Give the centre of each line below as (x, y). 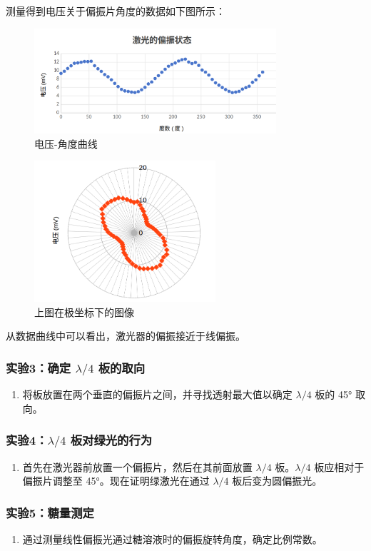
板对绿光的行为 (111, 440)
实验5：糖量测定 (50, 512)
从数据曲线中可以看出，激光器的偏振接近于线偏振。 (126, 336)
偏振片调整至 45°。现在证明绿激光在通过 (116, 481)
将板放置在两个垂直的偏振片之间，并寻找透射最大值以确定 (157, 394)
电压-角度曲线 (66, 143)
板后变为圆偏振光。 (277, 481)
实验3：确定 (39, 367)
